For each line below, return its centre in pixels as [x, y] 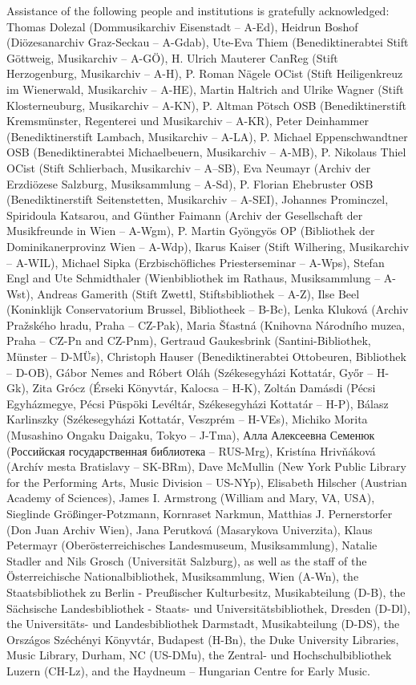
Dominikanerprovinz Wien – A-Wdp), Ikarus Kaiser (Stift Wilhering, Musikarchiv [208, 246]
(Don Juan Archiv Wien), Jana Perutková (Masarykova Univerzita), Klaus [190, 529]
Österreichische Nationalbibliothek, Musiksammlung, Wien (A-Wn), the [183, 576]
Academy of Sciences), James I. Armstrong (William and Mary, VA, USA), [191, 498]
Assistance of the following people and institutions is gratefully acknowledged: [198, 10]
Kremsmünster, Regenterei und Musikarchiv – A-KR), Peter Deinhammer [188, 121]
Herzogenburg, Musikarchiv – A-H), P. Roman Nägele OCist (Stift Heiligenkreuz [205, 73]
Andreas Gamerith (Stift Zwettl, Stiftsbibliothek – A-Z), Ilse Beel [198, 293]
